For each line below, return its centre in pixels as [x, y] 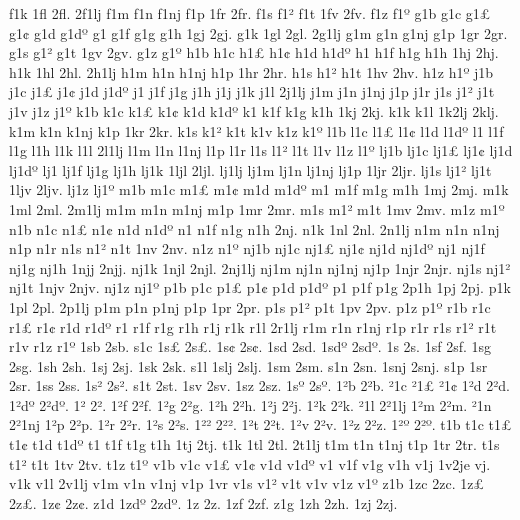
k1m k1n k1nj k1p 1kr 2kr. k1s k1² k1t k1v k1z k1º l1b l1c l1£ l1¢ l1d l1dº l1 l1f [256, 130]
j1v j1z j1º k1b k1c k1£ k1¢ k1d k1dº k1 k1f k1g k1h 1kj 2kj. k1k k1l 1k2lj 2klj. [254, 110]
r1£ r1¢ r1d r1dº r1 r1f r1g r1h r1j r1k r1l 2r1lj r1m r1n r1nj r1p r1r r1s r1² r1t [253, 326]
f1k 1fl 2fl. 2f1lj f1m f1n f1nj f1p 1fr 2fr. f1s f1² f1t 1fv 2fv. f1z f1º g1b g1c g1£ [250, 13]
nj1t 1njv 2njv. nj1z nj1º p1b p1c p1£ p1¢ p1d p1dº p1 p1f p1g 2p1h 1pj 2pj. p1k [260, 287]
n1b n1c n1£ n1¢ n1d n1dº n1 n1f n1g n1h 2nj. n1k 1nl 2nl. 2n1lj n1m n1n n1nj [254, 228]
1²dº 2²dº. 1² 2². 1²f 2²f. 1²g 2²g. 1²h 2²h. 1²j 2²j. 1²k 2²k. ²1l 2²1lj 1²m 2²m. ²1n [250, 404]
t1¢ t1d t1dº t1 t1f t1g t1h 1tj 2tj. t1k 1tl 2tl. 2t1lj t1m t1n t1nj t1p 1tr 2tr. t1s [254, 444]
